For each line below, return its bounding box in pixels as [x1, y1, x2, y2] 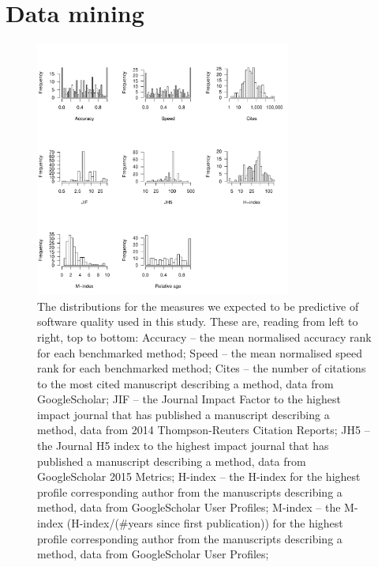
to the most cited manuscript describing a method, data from [37, 375, 334, 391]
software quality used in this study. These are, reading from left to [37, 313, 358, 330]
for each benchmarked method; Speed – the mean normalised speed [37, 344, 363, 361]
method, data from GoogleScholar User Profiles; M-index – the [37, 499, 341, 516]
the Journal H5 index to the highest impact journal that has [37, 437, 329, 454]
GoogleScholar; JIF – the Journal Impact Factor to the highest [37, 391, 341, 407]
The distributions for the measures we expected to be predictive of [37, 297, 359, 314]
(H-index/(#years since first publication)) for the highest [66, 515, 343, 531]
